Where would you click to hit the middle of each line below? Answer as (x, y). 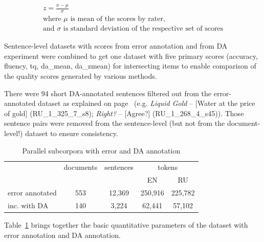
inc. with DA (28, 205)
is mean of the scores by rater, (118, 19)
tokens (168, 167)
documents (81, 167)
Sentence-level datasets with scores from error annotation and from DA (116, 46)
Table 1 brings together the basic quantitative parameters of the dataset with (126, 225)
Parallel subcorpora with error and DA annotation (101, 150)
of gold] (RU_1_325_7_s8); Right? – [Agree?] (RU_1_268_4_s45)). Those (124, 113)
